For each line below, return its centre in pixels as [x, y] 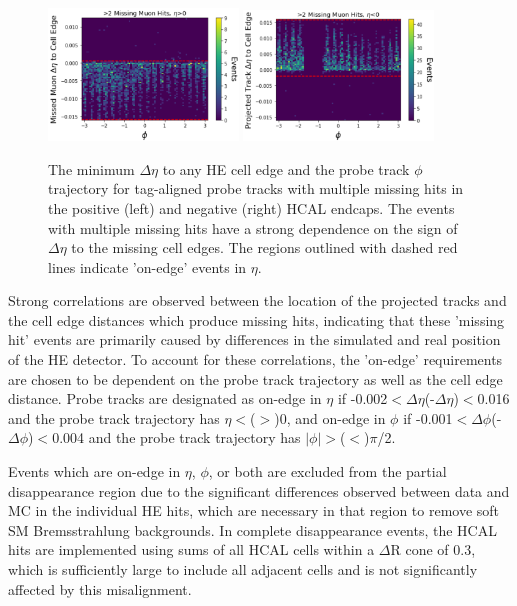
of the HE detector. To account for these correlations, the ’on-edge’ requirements [255, 359]
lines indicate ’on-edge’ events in [147, 266]
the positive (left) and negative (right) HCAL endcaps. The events [251, 207]
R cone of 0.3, [433, 549]
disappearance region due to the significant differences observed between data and [259, 490]
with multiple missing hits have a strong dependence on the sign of [253, 227]
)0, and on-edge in [330, 417]
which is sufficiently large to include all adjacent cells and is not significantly [243, 569]
